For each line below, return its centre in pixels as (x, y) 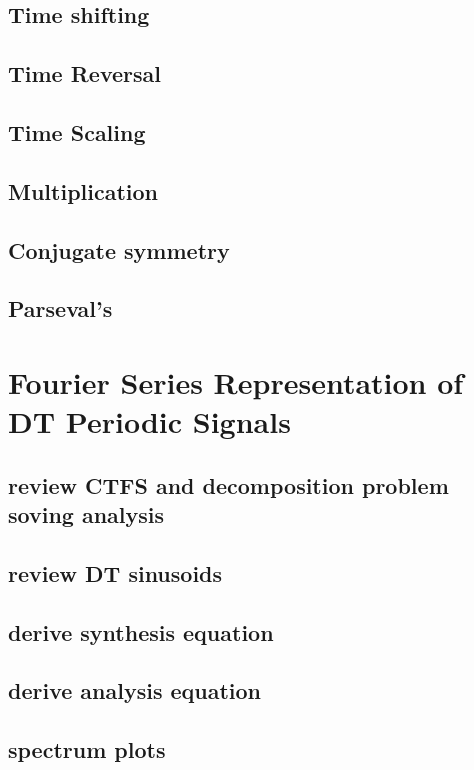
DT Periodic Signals (149, 421)
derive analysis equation (135, 690)
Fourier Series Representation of (236, 381)
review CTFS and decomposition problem (228, 484)
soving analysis (86, 514)
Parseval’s (60, 308)
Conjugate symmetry (119, 249)
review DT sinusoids (115, 572)
